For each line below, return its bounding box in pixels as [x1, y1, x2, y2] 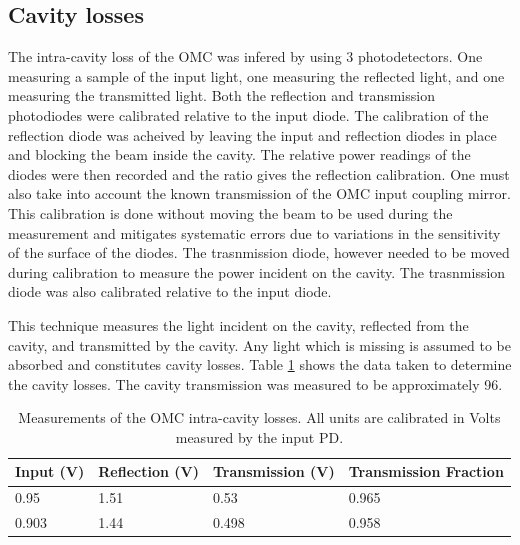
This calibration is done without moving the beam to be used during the [8, 202, 453, 223]
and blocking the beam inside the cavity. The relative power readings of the [8, 144, 471, 165]
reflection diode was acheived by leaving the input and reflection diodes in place [8, 124, 497, 145]
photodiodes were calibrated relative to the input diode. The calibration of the [8, 104, 489, 125]
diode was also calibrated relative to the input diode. [8, 281, 332, 302]
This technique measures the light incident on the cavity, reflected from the [8, 314, 469, 335]
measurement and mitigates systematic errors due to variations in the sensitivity [8, 222, 501, 243]
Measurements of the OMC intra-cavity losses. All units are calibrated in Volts [18, 407, 501, 428]
